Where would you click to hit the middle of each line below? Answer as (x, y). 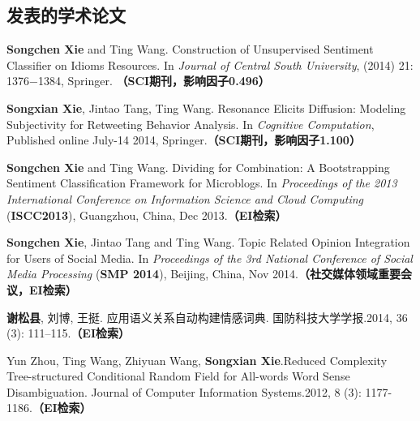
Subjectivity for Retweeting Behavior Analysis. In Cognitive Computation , (191, 124)
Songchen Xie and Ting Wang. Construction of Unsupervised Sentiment (190, 49)
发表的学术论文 (66, 15)
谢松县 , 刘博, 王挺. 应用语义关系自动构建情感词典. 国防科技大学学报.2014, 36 (207, 317)
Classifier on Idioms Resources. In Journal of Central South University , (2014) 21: (210, 64)
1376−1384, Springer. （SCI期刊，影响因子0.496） (138, 81)
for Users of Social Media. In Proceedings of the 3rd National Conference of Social (210, 258)
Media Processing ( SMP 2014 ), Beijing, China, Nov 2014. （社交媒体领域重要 (204, 274)
